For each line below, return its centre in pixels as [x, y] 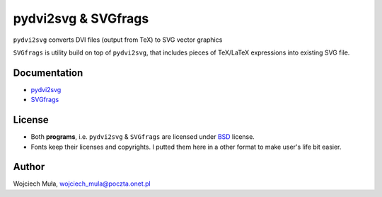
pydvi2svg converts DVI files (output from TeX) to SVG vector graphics [118, 40]
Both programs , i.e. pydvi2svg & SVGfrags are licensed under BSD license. [143, 137]
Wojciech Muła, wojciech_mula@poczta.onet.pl [82, 184]
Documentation [48, 73]
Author [29, 167]
